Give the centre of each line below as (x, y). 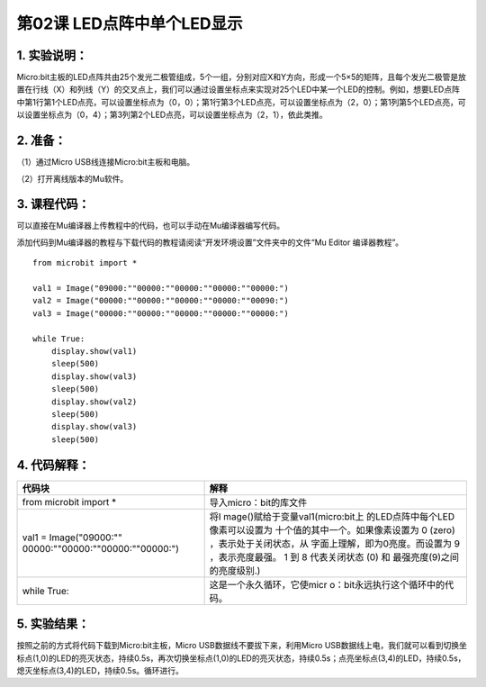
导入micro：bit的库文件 (258, 502)
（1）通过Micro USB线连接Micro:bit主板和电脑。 (106, 162)
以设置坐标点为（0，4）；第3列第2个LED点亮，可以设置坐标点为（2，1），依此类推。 (172, 115)
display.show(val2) (94, 402)
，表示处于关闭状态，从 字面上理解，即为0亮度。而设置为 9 (335, 543)
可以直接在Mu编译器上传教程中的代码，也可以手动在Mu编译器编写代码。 (151, 226)
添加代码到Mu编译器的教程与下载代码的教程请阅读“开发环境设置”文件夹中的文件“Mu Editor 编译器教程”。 (210, 242)
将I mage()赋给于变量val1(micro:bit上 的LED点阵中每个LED (332, 516)
